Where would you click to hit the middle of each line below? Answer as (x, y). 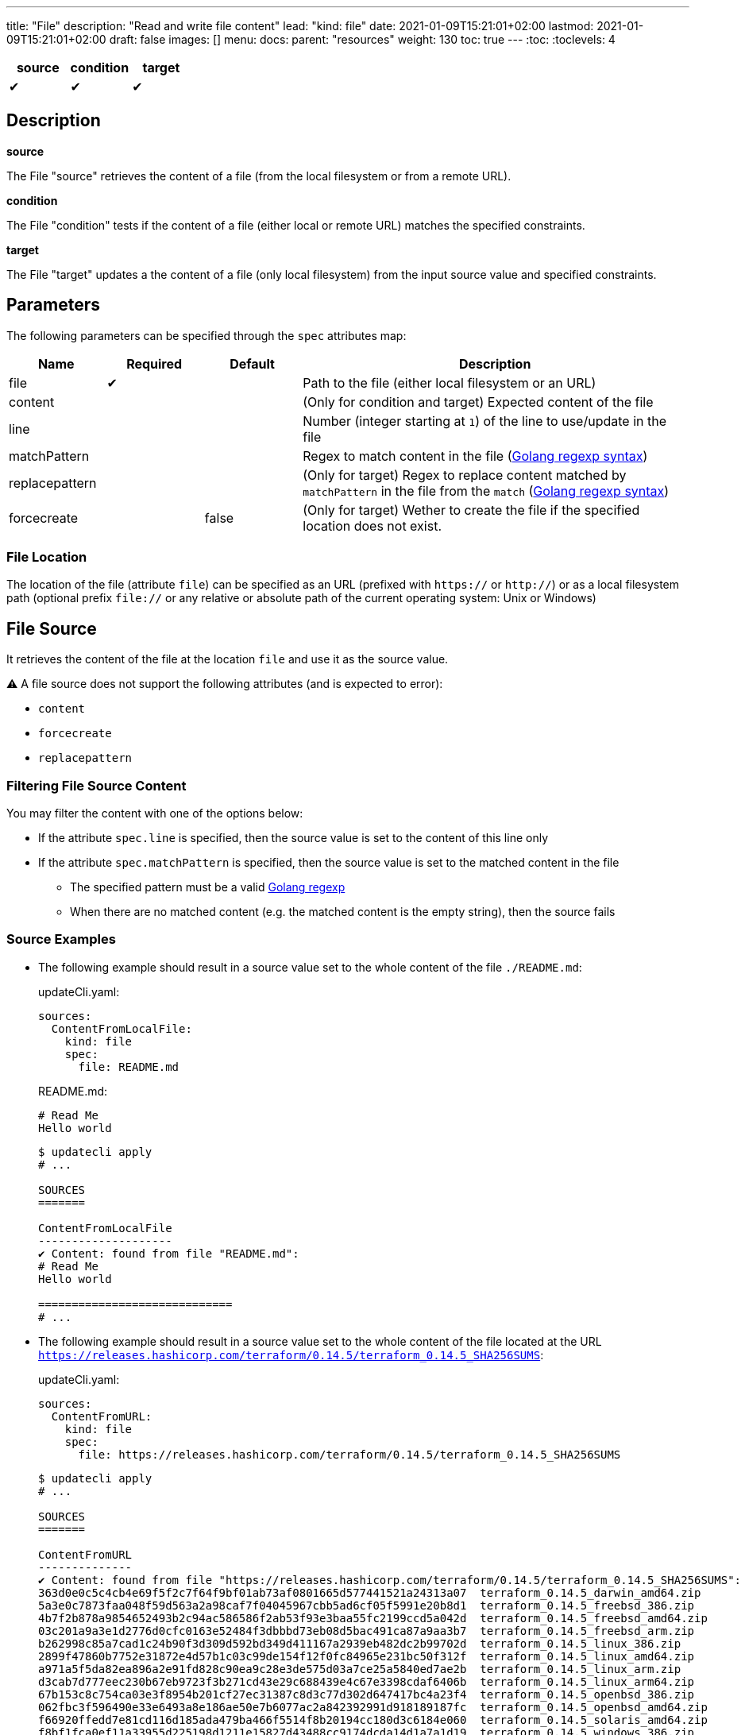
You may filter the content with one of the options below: (155, 813)
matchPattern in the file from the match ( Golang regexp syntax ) (486, 491)
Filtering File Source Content (97, 785)
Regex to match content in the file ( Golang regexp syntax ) (475, 456)
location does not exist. (372, 526)
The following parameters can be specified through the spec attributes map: (207, 335)
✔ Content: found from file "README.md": (169, 1253)
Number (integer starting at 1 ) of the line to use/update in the (484, 421)
